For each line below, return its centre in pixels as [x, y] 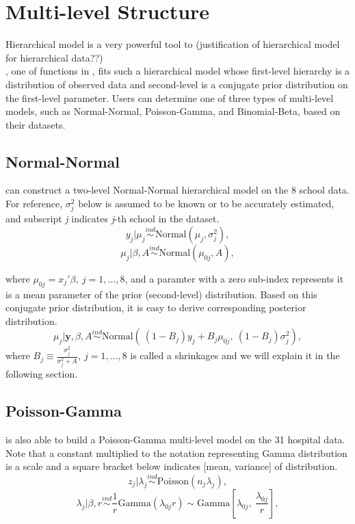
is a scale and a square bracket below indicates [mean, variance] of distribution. [172, 466]
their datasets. [36, 124]
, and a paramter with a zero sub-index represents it [234, 278]
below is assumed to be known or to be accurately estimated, [206, 204]
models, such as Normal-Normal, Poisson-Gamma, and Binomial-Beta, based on [173, 111]
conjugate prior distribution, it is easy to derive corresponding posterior [156, 307]
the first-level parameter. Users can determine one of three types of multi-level [170, 97]
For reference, [34, 204]
